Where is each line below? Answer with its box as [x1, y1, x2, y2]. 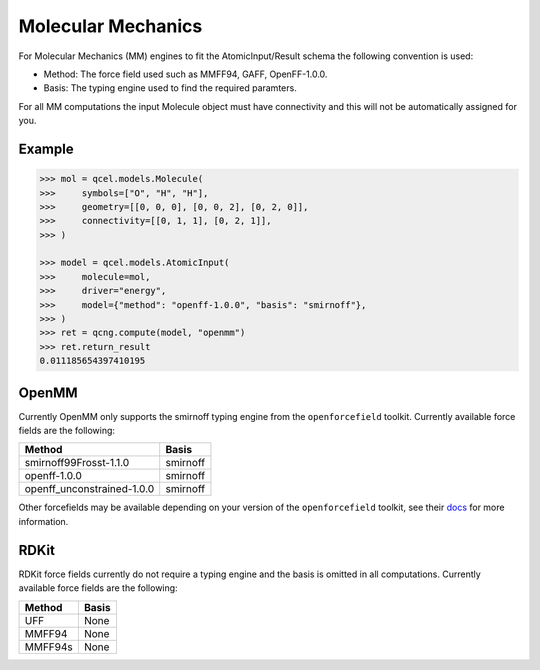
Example [18, 140, 74, 157]
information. [18, 515, 69, 527]
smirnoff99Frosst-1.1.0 [24, 456, 130, 470]
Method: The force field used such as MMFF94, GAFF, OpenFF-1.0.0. [43, 68, 328, 80]
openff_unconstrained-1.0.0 [24, 482, 155, 496]
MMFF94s [24, 640, 74, 654]
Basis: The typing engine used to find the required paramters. [43, 82, 297, 94]
